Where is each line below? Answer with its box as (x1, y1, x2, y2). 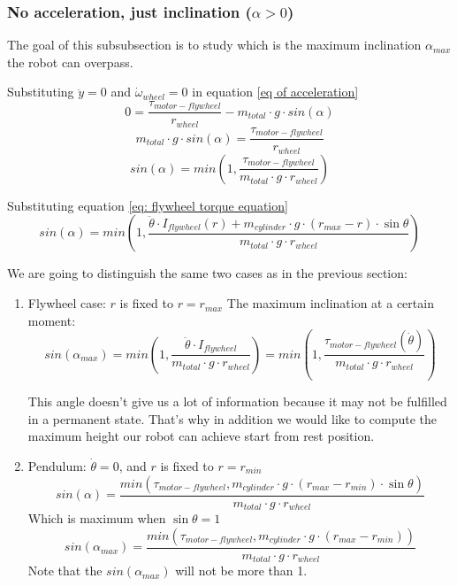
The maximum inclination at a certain (226, 294, 434, 312)
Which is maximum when (27, 509, 166, 528)
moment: (27, 311, 76, 329)
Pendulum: (27, 456, 87, 474)
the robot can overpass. (7, 52, 133, 71)
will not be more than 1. (175, 561, 308, 580)
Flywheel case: (27, 294, 106, 312)
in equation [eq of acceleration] (192, 82, 359, 101)
